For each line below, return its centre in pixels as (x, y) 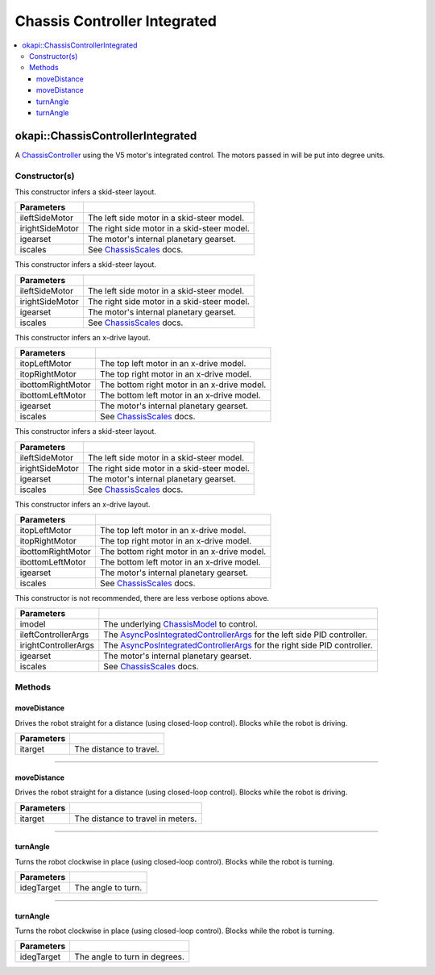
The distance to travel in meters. (136, 819)
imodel (33, 624)
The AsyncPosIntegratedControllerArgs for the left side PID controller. (236, 635)
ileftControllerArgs (54, 635)
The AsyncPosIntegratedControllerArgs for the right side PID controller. (238, 645)
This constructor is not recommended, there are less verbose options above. (142, 598)
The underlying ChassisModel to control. (180, 624)
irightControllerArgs (57, 645)
